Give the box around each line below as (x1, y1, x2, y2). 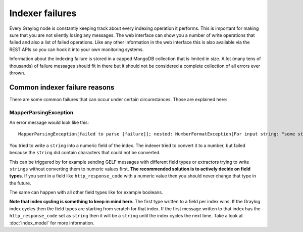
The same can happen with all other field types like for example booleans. (9, 190, 164, 196)
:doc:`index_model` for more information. (9, 220, 94, 226)
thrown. (9, 70, 25, 76)
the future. (9, 180, 31, 186)
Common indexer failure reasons (9, 83, 115, 91)
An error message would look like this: (9, 119, 89, 125)
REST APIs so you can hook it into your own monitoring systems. (9, 46, 144, 53)
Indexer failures (9, 8, 77, 19)
